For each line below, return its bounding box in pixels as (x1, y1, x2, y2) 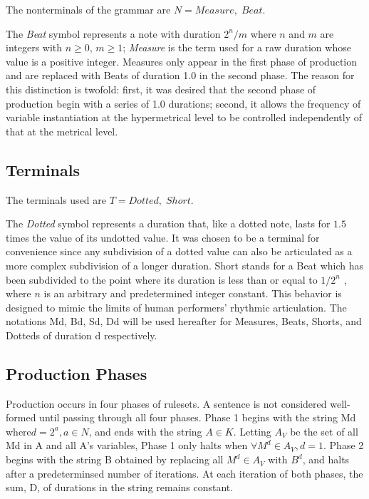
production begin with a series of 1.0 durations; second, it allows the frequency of (6, 96, 361, 110)
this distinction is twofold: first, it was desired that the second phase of (6, 81, 316, 96)
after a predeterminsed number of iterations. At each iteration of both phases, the (6, 465, 363, 480)
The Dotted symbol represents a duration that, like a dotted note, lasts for (6, 216, 331, 231)
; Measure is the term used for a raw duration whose (123, 40, 351, 55)
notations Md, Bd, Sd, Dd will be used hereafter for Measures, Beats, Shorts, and (6, 314, 362, 329)
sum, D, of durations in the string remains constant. (6, 480, 234, 495)
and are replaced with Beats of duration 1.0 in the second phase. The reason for (6, 68, 355, 83)
